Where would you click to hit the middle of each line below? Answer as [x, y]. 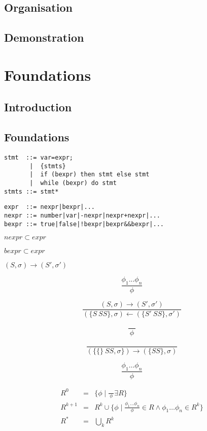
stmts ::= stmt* [31, 191]
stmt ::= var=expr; [39, 157]
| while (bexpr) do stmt [73, 183]
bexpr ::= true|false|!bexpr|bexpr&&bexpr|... [84, 224]
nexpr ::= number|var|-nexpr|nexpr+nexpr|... [82, 215]
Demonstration [44, 37]
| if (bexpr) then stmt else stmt [90, 175]
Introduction [38, 107]
